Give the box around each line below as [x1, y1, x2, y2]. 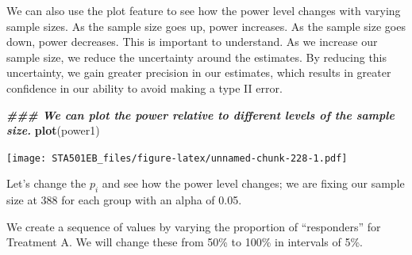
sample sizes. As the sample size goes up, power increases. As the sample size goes [6, 17, 406, 34]
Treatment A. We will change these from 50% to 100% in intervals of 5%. [6, 234, 363, 250]
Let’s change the [6, 175, 87, 192]
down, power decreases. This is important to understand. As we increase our [6, 33, 378, 50]
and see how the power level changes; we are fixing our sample [102, 175, 405, 192]
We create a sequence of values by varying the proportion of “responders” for [6, 218, 381, 234]
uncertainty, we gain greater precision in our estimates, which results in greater [6, 64, 391, 81]
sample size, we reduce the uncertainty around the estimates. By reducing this [6, 48, 387, 65]
